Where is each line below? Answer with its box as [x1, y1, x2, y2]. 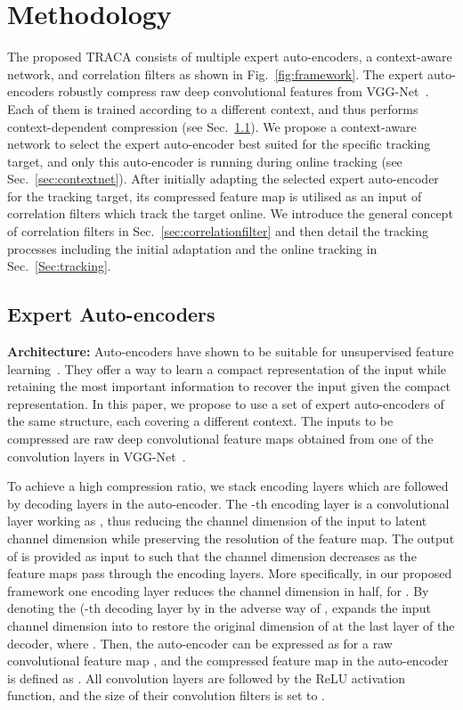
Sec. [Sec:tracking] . [7, 257, 111, 275]
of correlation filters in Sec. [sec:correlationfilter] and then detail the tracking [7, 222, 428, 241]
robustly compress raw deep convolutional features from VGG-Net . [58, 82, 429, 101]
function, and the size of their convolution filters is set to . [7, 686, 325, 705]
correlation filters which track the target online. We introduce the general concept [7, 204, 453, 223]
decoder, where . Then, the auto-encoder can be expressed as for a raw [7, 633, 393, 652]
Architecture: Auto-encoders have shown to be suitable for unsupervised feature [7, 342, 454, 361]
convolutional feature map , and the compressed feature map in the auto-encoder [7, 651, 449, 670]
